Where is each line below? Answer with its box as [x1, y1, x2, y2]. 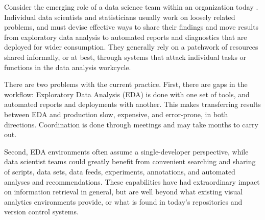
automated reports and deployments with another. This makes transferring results [4, 99, 261, 109]
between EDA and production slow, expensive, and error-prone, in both [4, 108, 228, 119]
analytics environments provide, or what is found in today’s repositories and [4, 196, 243, 207]
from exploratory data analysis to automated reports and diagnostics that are [4, 31, 247, 42]
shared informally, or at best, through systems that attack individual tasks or [4, 51, 247, 62]
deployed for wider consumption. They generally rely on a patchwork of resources [4, 41, 258, 52]
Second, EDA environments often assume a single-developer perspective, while [4, 146, 249, 157]
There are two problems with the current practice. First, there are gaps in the [4, 79, 248, 90]
